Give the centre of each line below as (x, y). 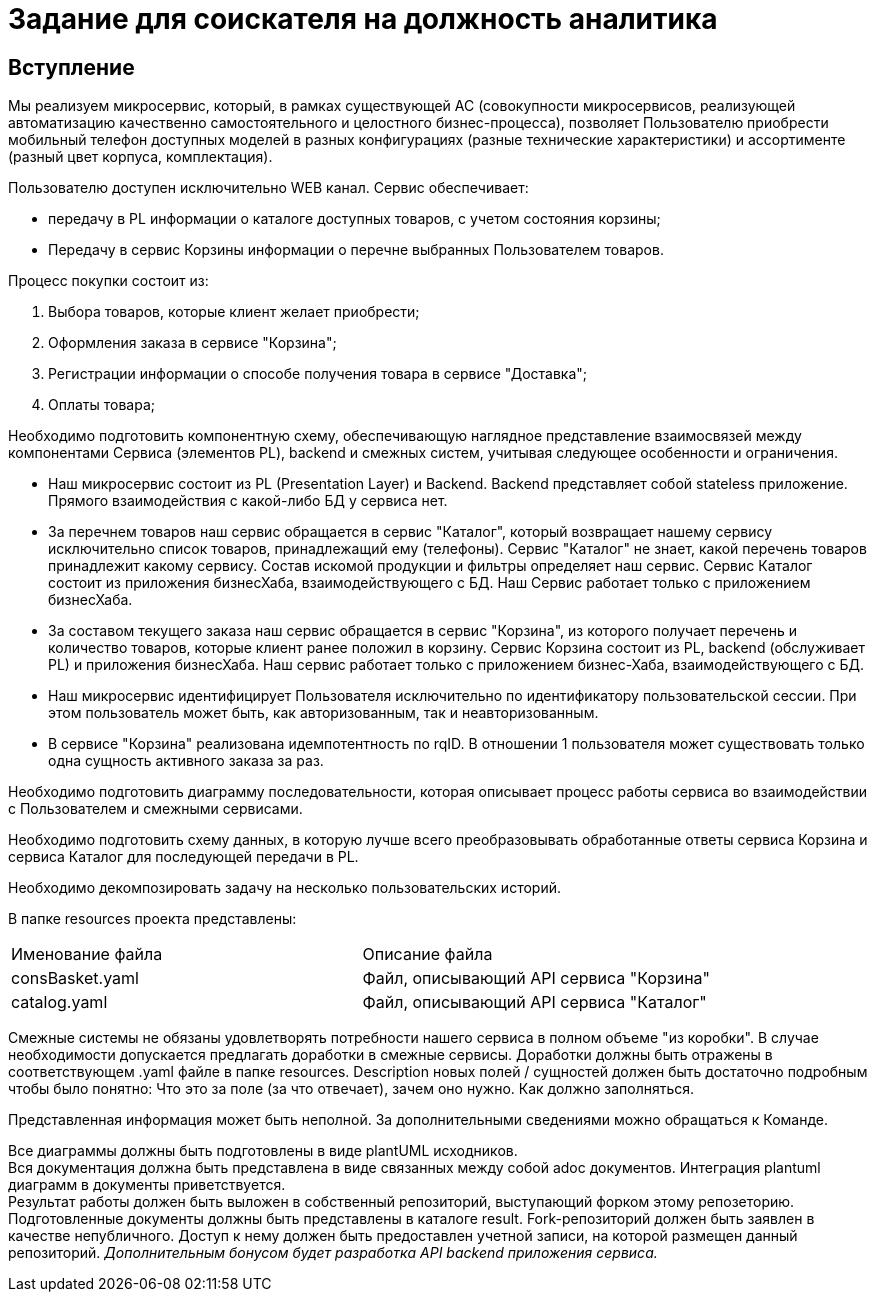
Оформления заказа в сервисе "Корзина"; (192, 343)
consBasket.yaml (75, 978)
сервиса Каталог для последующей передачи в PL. (183, 857)
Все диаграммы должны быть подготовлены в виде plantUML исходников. (263, 1151)
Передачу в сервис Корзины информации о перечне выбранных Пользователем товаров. (356, 250)
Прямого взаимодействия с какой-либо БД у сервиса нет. (248, 501)
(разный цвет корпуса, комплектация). (140, 157)
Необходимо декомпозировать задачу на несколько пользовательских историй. (284, 888)
